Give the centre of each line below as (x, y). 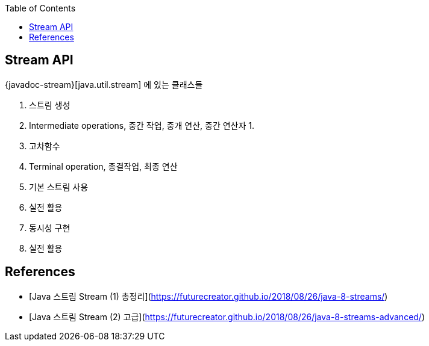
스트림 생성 (50, 105)
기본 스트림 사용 (59, 187)
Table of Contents (40, 8)
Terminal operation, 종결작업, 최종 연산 (103, 166)
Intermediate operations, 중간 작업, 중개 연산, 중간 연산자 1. (142, 125)
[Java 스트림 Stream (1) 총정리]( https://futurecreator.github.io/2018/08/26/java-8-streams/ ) (208, 296)
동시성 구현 (50, 227)
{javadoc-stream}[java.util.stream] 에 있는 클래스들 (104, 84)
